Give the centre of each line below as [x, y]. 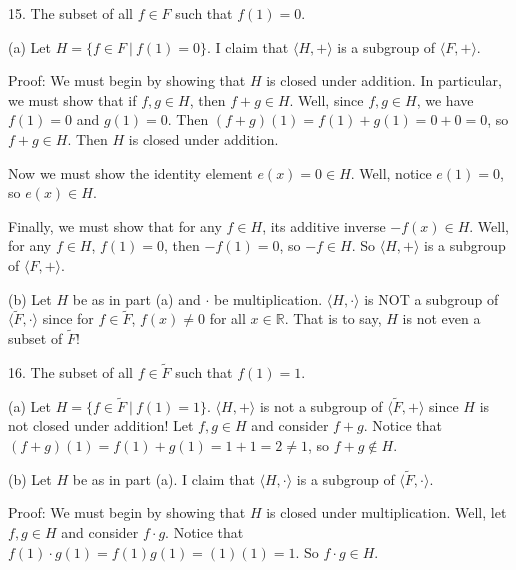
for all [227, 318]
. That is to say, [333, 318]
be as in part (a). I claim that [163, 478]
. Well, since [326, 99]
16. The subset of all [70, 371]
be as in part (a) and [136, 298]
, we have [445, 99]
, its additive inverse [324, 225]
